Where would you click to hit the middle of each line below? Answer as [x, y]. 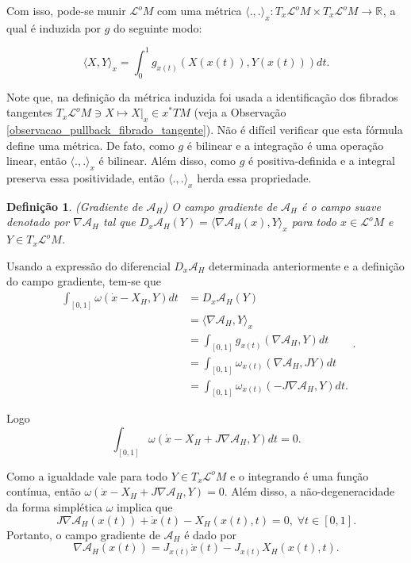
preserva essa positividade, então [86, 178]
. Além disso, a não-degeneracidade [309, 491]
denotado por [38, 222]
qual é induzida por [54, 27]
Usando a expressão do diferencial [88, 265]
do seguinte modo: [158, 27]
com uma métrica [200, 10]
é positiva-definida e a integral [322, 161]
